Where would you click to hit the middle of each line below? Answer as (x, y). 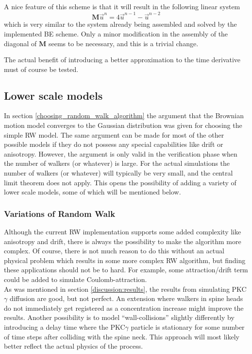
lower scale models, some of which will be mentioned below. (92, 192)
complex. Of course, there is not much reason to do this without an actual (114, 251)
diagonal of (20, 43)
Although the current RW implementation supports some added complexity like (123, 232)
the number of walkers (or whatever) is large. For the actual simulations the (117, 163)
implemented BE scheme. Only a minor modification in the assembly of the (116, 33)
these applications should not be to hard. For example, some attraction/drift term (126, 270)
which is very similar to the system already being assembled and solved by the (120, 24)
